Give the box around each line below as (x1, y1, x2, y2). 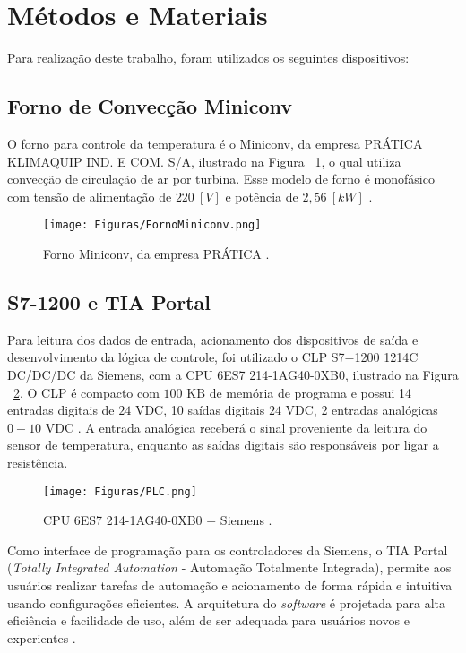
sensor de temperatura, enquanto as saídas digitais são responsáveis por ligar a (7, 435, 439, 454)
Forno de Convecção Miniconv (7, 92, 293, 120)
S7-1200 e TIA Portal (7, 288, 211, 315)
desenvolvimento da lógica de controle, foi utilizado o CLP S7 (7, 348, 345, 366)
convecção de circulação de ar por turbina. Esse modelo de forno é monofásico (7, 169, 435, 188)
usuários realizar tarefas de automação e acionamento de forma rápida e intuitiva (7, 575, 453, 594)
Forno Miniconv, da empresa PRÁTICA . (43, 244, 270, 262)
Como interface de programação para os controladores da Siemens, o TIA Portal (7, 540, 448, 559)
